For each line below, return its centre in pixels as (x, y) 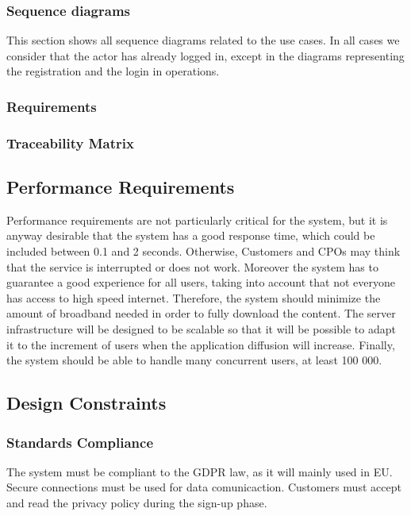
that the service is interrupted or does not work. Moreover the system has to (192, 266)
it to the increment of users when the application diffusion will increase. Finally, (201, 344)
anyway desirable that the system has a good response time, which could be (191, 235)
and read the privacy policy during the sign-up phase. (137, 503)
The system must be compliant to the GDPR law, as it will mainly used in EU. (200, 471)
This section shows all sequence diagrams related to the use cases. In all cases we (203, 40)
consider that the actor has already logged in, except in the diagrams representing (205, 55)
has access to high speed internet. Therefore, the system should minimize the (194, 297)
